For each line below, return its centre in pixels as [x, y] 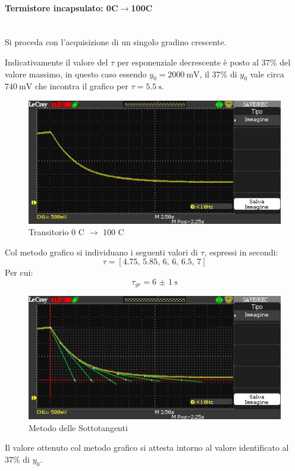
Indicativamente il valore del [57, 62]
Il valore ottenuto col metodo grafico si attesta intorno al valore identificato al [147, 447]
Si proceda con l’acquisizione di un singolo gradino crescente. [116, 42]
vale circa [267, 74]
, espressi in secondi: [241, 252]
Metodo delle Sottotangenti [78, 427]
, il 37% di [218, 74]
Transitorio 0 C [57, 232]
